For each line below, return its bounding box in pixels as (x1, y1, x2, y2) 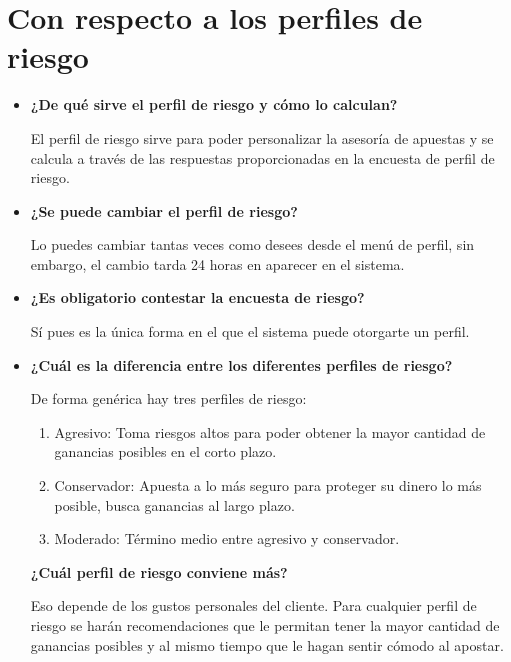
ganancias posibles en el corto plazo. (54, 441, 277, 462)
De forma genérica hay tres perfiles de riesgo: (30, 388, 307, 409)
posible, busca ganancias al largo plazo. (54, 494, 295, 515)
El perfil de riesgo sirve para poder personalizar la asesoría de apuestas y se (30, 127, 494, 148)
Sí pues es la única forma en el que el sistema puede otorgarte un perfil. (30, 321, 470, 342)
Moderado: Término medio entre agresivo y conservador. (54, 528, 400, 549)
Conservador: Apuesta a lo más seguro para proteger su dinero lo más (54, 475, 482, 496)
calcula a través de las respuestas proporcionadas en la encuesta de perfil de (30, 147, 495, 168)
